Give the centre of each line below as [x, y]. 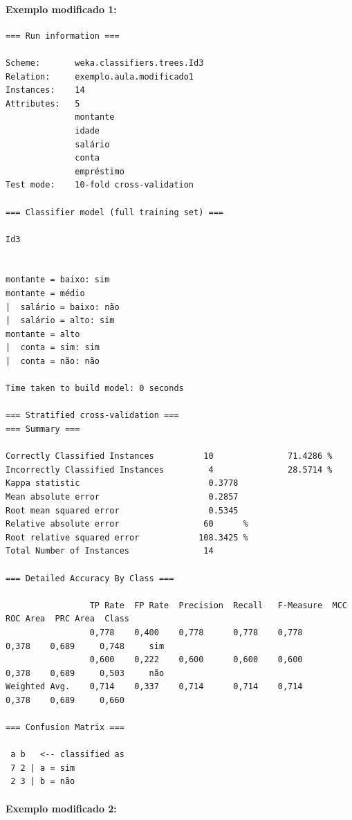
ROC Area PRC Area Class [67, 619]
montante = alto [43, 334]
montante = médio [45, 294]
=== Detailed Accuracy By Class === [90, 578]
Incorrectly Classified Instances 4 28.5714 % [169, 470]
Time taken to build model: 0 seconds [95, 389]
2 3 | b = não [43, 782]
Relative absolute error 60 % [127, 524]
